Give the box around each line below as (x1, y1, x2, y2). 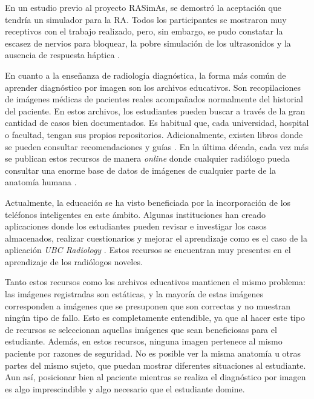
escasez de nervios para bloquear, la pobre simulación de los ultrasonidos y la (5, 36, 291, 49)
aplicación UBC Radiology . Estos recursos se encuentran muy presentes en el (5, 243, 291, 256)
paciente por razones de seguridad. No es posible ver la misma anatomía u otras (5, 347, 301, 360)
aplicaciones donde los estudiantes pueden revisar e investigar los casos (5, 220, 267, 232)
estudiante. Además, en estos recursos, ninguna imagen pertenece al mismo (5, 335, 283, 348)
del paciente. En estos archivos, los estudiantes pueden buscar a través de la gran (5, 104, 306, 117)
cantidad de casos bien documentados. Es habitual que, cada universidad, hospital (5, 116, 309, 129)
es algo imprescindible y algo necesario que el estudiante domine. (5, 382, 245, 395)
